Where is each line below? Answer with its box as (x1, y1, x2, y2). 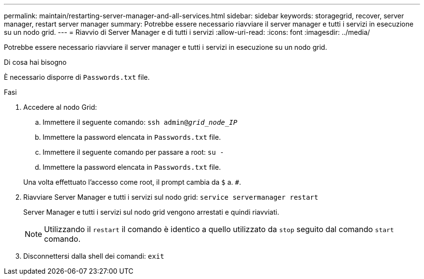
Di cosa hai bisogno (4, 58, 67, 66)
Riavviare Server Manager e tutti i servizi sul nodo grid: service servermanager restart (23, 193, 318, 201)
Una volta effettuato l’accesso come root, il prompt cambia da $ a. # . (23, 178, 242, 186)
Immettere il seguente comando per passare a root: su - (43, 148, 224, 156)
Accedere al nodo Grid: (23, 103, 97, 111)
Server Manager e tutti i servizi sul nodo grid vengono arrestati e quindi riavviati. (23, 208, 279, 216)
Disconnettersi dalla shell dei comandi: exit (23, 252, 165, 260)
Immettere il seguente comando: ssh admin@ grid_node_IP (43, 118, 238, 126)
